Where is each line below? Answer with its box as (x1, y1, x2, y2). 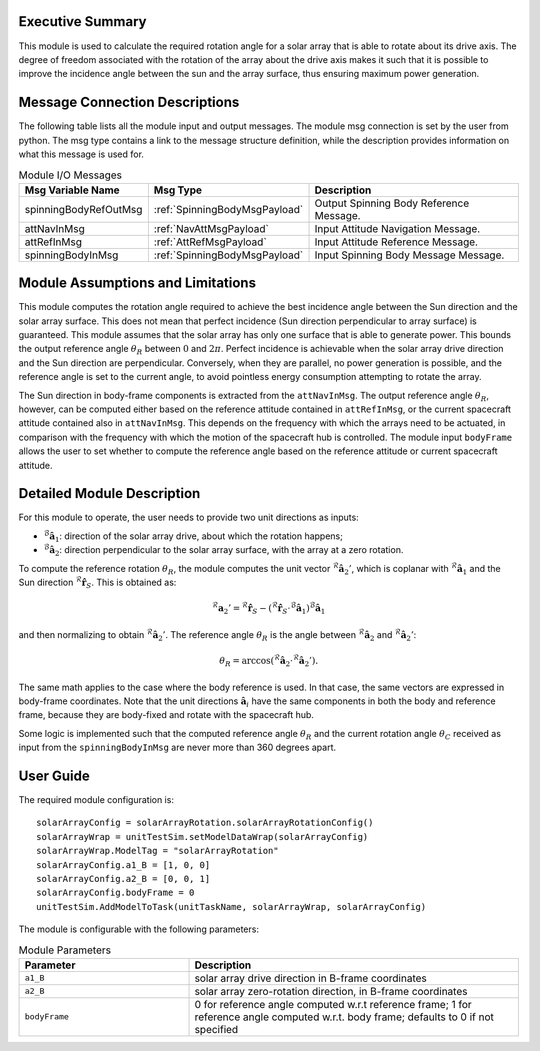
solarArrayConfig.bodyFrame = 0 (36, 887, 195, 899)
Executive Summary (18, 13, 147, 30)
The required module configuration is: (18, 793, 175, 805)
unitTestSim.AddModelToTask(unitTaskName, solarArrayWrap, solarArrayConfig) (36, 901, 427, 912)
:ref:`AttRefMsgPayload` (153, 235, 267, 249)
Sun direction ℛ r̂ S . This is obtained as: (18, 575, 177, 590)
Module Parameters (18, 943, 112, 957)
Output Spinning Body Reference (314, 196, 470, 210)
